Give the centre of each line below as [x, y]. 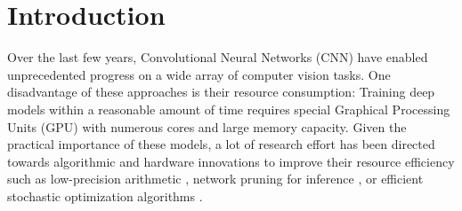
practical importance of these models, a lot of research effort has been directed [221, 144]
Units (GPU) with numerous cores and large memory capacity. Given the [207, 126]
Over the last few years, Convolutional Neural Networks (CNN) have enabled [218, 57]
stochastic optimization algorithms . [105, 195]
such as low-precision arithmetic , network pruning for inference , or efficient [215, 179]
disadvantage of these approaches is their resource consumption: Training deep [221, 92]
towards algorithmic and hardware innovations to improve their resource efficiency [231, 161]
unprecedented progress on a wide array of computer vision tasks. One [199, 74]
